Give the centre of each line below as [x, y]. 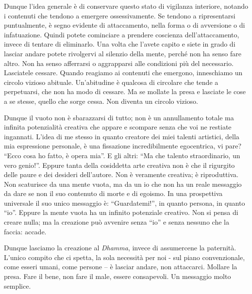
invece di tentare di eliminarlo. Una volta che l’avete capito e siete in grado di [120, 44]
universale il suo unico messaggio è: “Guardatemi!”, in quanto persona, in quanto [125, 203]
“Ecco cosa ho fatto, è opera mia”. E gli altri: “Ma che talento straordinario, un [122, 155]
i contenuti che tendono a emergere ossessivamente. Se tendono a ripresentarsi [120, 15]
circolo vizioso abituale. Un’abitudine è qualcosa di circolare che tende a [111, 82]
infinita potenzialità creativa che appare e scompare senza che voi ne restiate [118, 127]
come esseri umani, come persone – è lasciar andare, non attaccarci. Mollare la [121, 267]
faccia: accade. [25, 231]
